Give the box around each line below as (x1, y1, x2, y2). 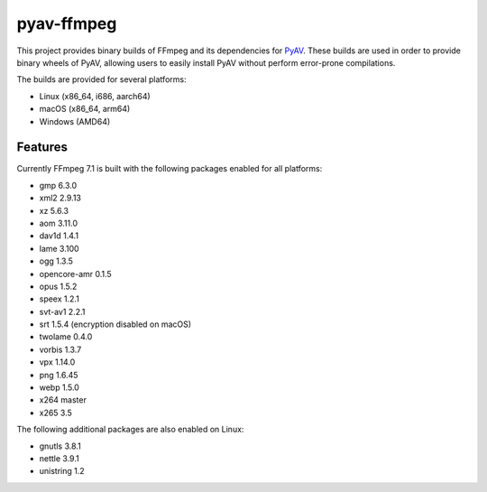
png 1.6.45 (39, 369, 78, 380)
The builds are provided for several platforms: (16, 74, 187, 85)
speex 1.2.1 (39, 293, 80, 304)
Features (16, 140, 68, 155)
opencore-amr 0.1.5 (39, 268, 112, 279)
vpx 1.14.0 (39, 357, 76, 367)
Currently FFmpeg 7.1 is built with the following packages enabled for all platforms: (16, 163, 323, 174)
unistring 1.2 (39, 466, 85, 477)
